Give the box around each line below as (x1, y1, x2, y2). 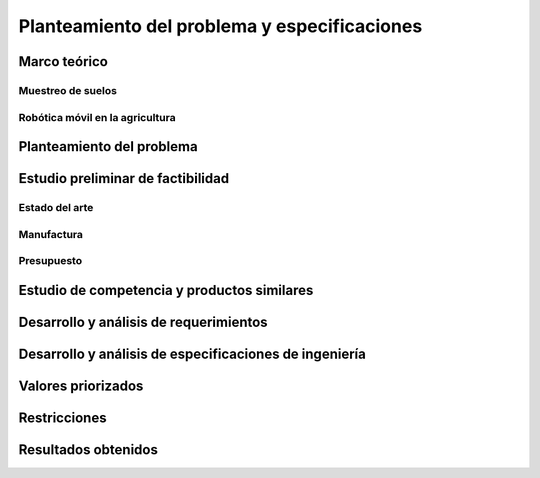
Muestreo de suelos (18, 83, 117, 97)
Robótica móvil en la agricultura (18, 110, 176, 124)
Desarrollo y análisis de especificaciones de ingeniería (18, 345, 367, 362)
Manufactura (18, 227, 84, 241)
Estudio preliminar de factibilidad (18, 170, 230, 187)
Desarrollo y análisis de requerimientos (18, 313, 269, 330)
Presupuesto (18, 254, 83, 268)
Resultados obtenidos (18, 441, 159, 458)
